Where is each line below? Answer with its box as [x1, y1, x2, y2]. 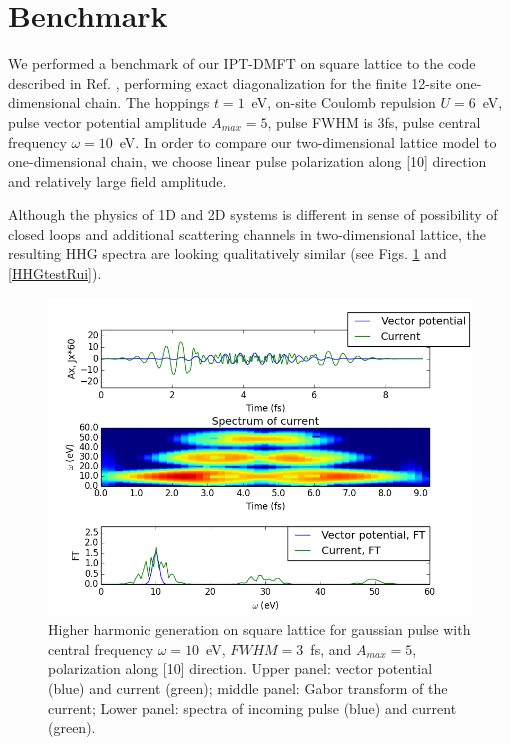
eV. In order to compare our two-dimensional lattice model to [119, 131, 497, 152]
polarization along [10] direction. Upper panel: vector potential [48, 658, 433, 679]
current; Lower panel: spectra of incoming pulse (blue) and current [48, 697, 457, 718]
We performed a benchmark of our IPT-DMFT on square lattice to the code [8, 53, 476, 74]
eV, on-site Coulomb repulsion [251, 92, 436, 113]
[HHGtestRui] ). [8, 263, 102, 284]
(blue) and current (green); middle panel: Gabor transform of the [48, 678, 448, 699]
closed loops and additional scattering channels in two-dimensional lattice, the [8, 223, 486, 244]
